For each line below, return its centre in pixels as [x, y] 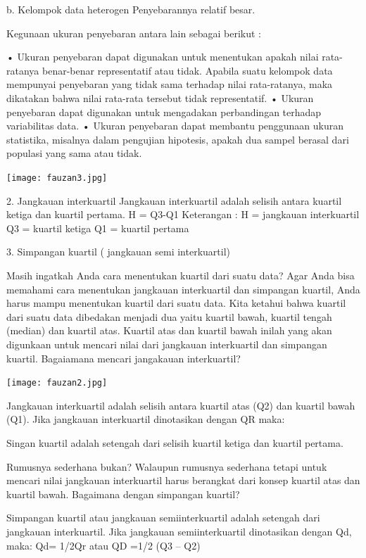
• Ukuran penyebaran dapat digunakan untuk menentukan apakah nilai [163, 57]
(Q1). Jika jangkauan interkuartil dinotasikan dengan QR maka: [146, 419]
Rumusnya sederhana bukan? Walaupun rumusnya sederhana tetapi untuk [167, 466]
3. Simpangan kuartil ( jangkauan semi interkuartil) [118, 252]
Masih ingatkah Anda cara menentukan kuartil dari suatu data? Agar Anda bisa [181, 275]
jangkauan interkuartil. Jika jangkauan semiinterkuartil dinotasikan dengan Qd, [179, 531]
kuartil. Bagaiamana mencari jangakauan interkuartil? [124, 358]
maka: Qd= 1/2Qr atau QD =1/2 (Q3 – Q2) [103, 545]
